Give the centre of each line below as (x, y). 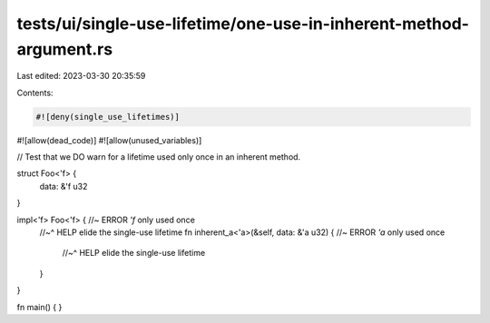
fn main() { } (39, 307)
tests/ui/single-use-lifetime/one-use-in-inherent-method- (243, 24)
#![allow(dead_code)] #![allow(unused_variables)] (109, 140)
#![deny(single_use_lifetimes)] (108, 117)
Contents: (35, 93)
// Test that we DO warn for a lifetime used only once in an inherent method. (159, 157)
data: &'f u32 (64, 186)
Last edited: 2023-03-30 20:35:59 (81, 76)
